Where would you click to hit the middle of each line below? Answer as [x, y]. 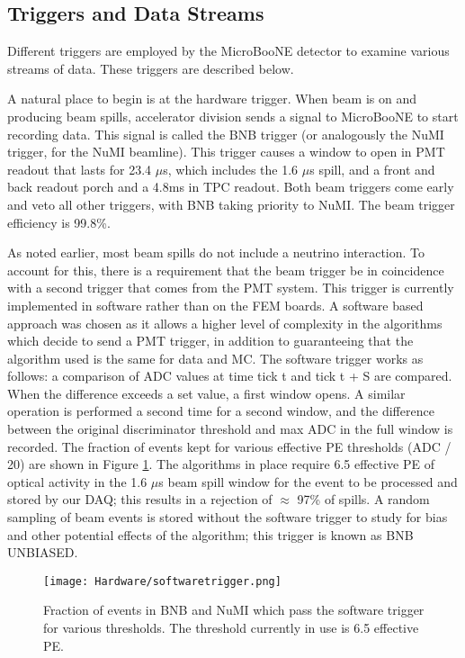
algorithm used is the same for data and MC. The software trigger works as [215, 358]
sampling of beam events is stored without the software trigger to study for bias [228, 517]
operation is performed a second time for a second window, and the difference [221, 411]
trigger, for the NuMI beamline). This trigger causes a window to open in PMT [226, 152]
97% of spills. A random [363, 499]
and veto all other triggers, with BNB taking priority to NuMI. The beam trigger [231, 204]
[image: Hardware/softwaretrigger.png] [162, 581]
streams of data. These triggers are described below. [151, 68]
